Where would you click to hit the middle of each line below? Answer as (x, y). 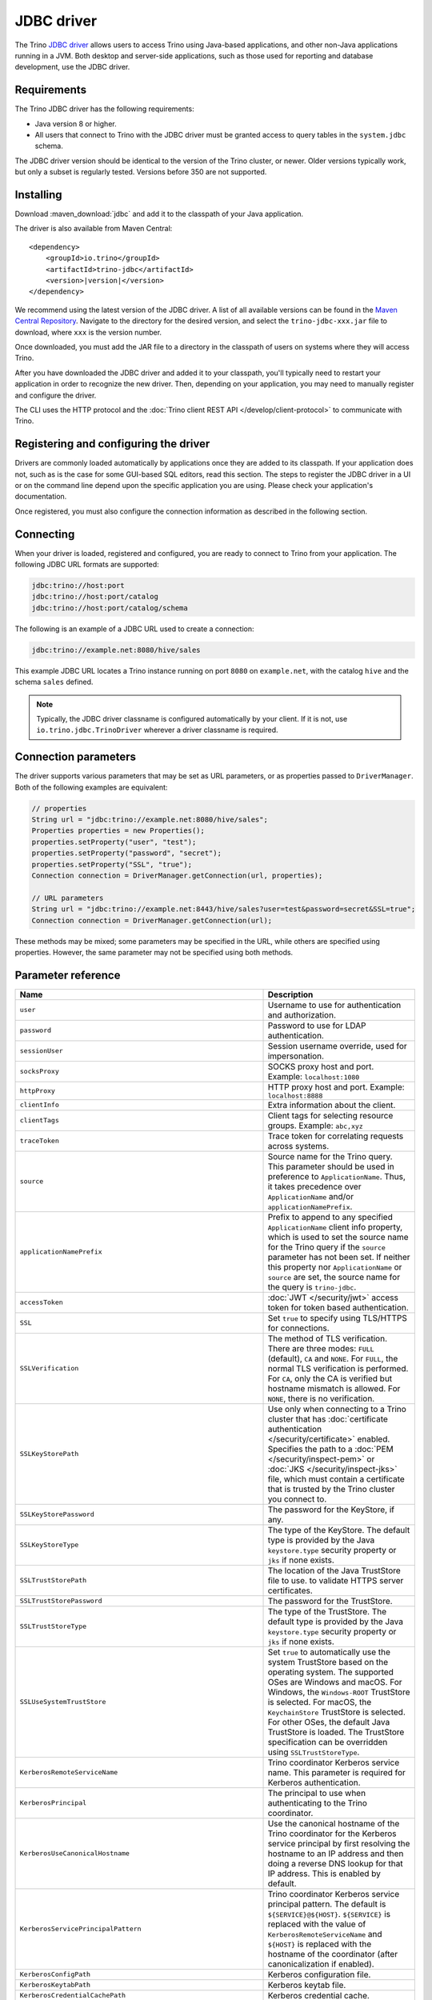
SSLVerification (49, 1368)
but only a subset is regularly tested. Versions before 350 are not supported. (141, 172)
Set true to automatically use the (329, 1652)
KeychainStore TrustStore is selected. (336, 1712)
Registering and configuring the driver (112, 444)
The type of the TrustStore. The (327, 1611)
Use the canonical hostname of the (334, 1823)
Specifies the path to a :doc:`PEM (330, 1449)
